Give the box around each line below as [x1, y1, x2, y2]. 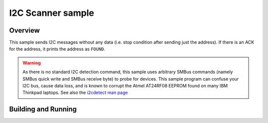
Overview [9, 26, 40, 35]
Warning [22, 60, 41, 66]
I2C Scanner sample [9, 7, 94, 18]
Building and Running [9, 105, 77, 114]
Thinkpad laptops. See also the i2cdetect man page [22, 89, 128, 96]
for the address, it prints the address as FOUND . [9, 46, 105, 52]
